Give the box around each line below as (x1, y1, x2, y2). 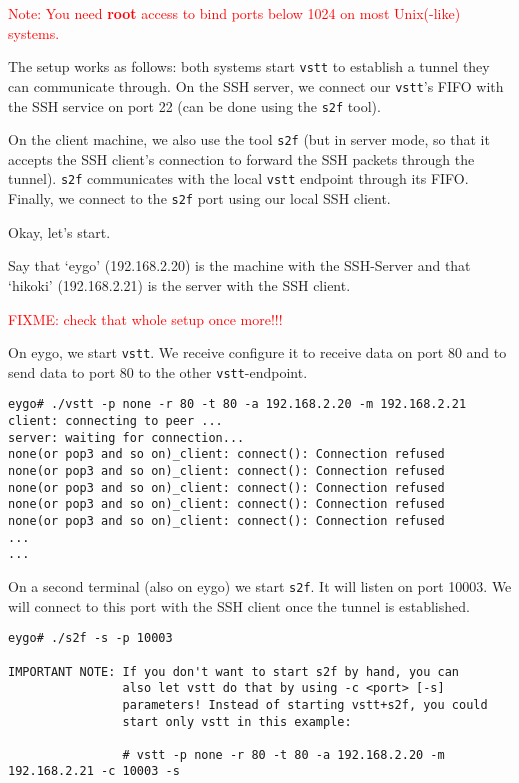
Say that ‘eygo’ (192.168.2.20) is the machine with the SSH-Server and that (8, 255, 471, 276)
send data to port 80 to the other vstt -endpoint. (8, 361, 308, 382)
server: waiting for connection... (8, 430, 245, 445)
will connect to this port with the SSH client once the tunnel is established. (8, 595, 470, 616)
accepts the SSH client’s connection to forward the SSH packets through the (8, 148, 475, 169)
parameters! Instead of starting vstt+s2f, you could (122, 697, 488, 712)
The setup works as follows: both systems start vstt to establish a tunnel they (8, 56, 490, 77)
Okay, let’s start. (8, 221, 111, 242)
